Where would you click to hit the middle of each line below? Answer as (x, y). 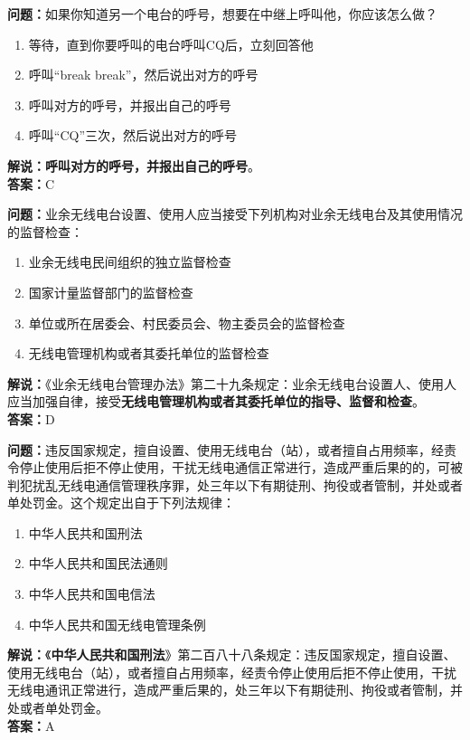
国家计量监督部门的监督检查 (111, 292)
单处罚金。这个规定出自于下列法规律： (121, 503)
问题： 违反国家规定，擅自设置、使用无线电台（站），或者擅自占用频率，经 (226, 449)
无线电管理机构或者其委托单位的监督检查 (149, 353)
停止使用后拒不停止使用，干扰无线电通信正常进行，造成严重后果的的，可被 (241, 467)
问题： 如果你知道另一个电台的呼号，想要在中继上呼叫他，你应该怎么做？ (222, 14)
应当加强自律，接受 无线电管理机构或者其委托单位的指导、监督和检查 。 (216, 401)
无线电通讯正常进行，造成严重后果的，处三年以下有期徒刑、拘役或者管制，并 (235, 690)
